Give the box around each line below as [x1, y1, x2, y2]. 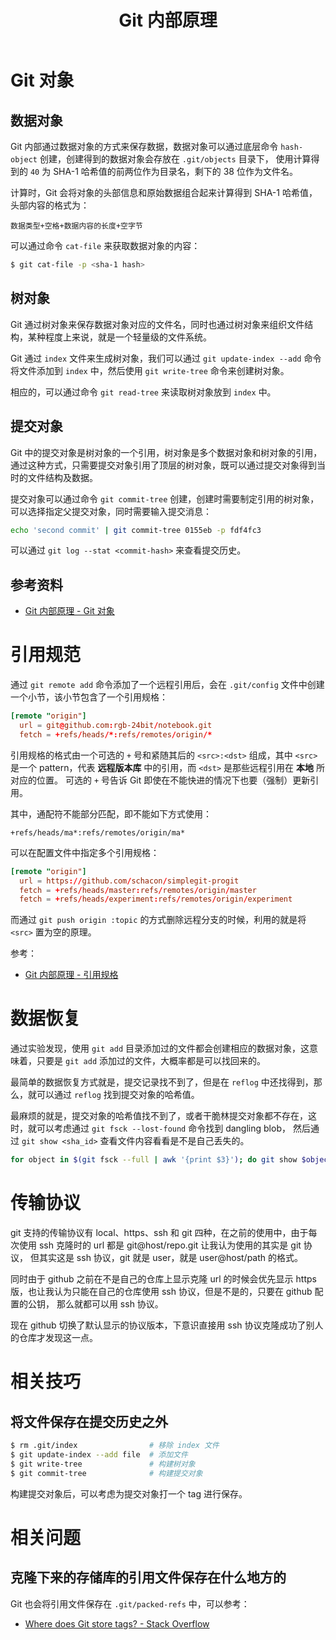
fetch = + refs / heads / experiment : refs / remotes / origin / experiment [19, 894, 293, 905]
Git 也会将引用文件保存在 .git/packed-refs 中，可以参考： [10, 1597, 250, 1610]
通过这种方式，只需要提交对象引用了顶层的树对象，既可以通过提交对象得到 [10, 459, 317, 471]
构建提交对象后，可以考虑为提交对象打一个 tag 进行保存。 [10, 1487, 248, 1500]
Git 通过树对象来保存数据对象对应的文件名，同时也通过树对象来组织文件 [10, 318, 305, 330]
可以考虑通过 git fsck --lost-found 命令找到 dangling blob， [36, 1122, 291, 1135]
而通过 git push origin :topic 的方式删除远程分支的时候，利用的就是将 [10, 914, 307, 926]
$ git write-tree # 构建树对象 [10, 1459, 196, 1469]
